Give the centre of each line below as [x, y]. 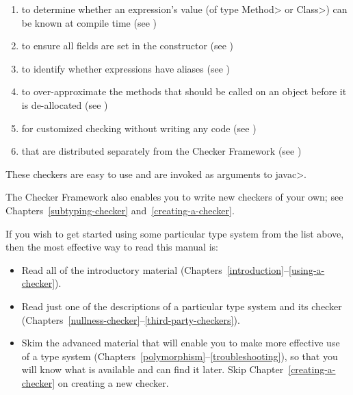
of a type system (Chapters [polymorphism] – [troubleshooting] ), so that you [180, 356]
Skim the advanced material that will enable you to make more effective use [181, 343]
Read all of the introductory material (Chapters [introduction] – [155, 269]
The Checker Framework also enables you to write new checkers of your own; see [174, 197]
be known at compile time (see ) [89, 22]
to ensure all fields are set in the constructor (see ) [128, 46]
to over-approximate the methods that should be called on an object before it [184, 91]
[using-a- [307, 269]
